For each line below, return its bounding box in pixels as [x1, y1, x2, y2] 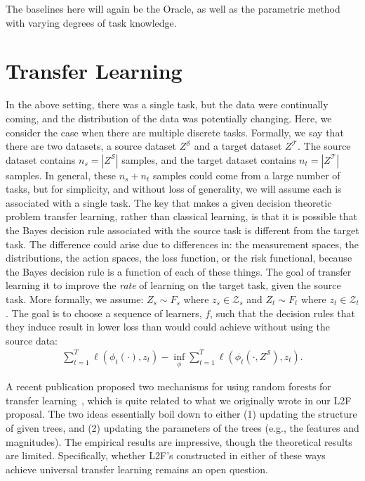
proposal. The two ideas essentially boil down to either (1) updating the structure [6, 406, 357, 421]
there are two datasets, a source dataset [6, 139, 177, 153]
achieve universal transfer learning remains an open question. [6, 461, 268, 476]
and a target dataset [194, 139, 282, 153]
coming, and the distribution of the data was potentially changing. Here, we [6, 110, 332, 125]
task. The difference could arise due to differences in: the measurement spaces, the [6, 236, 359, 251]
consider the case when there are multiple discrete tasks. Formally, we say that [6, 124, 344, 139]
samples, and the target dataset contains [121, 152, 296, 167]
